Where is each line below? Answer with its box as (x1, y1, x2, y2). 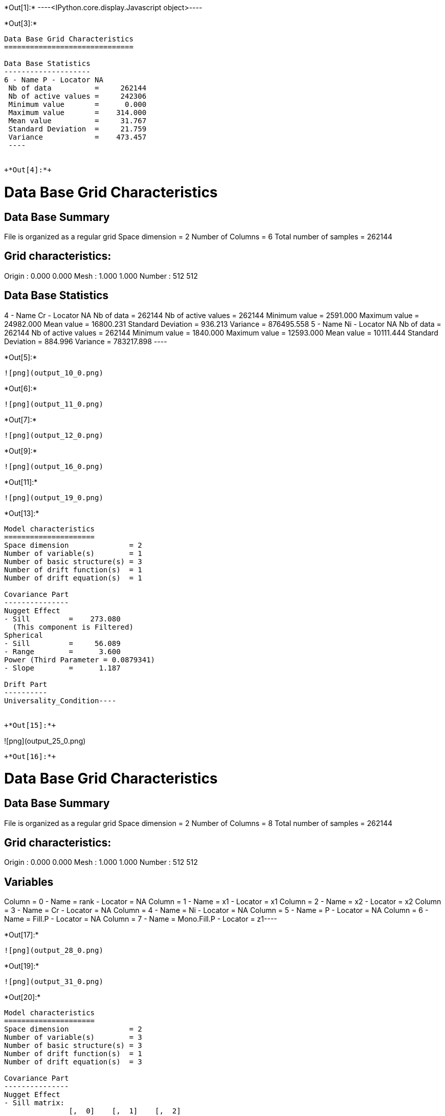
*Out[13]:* (4, 508, 39, 518)
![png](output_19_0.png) (4, 493, 103, 502)
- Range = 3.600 (4, 647, 121, 656)
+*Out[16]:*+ (4, 752, 56, 761)
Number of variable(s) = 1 (4, 549, 142, 557)
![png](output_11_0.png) (4, 399, 103, 408)
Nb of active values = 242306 (8, 92, 147, 100)
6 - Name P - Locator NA (4, 76, 103, 84)
